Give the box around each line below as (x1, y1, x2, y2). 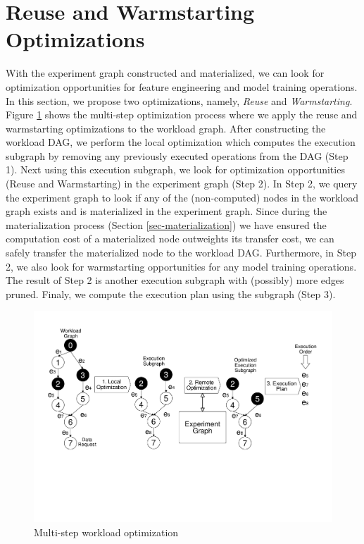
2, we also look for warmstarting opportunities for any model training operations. (6, 259, 357, 273)
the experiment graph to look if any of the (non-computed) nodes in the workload (6, 190, 359, 204)
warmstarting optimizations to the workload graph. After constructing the (6, 120, 326, 135)
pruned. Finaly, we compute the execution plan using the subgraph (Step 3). (6, 286, 336, 301)
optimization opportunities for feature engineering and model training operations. (6, 79, 358, 94)
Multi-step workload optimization (34, 524, 179, 539)
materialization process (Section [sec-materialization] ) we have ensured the (6, 217, 327, 232)
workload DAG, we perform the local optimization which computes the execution (6, 135, 356, 149)
